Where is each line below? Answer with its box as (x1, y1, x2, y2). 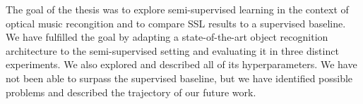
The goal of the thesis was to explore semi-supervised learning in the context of (6, 2, 349, 16)
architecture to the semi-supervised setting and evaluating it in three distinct (6, 43, 339, 58)
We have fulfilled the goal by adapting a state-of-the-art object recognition (6, 30, 328, 44)
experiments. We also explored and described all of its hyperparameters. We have (6, 57, 357, 72)
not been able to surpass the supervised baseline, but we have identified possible (6, 70, 353, 85)
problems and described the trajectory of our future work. (6, 84, 256, 99)
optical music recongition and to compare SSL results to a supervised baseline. (6, 15, 346, 30)
